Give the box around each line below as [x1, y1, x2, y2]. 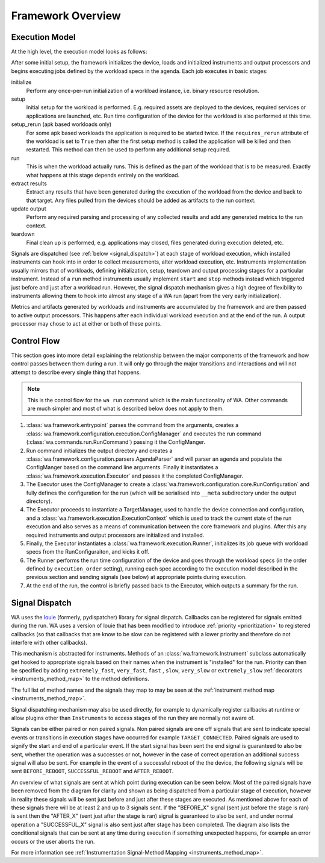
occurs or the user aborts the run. [11, 838, 95, 845]
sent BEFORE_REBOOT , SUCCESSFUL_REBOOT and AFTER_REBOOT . [11, 768, 174, 775]
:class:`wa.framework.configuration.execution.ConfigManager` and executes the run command [26, 430, 262, 437]
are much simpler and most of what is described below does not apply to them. [27, 405, 224, 413]
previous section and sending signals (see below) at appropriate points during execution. [26, 574, 247, 581]
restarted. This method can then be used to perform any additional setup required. [26, 146, 231, 153]
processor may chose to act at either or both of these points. [11, 320, 162, 327]
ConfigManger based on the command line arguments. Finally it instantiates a [26, 464, 218, 471]
